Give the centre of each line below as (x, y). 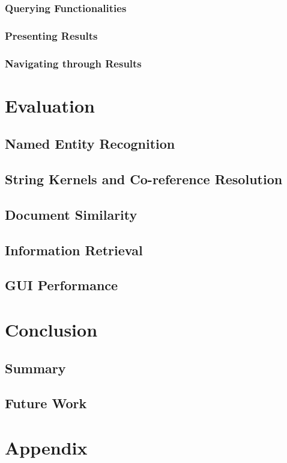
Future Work (46, 403)
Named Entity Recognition (90, 144)
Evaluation (50, 105)
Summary (35, 368)
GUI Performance (62, 285)
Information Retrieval (74, 250)
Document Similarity (71, 214)
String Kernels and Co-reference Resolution (144, 179)
